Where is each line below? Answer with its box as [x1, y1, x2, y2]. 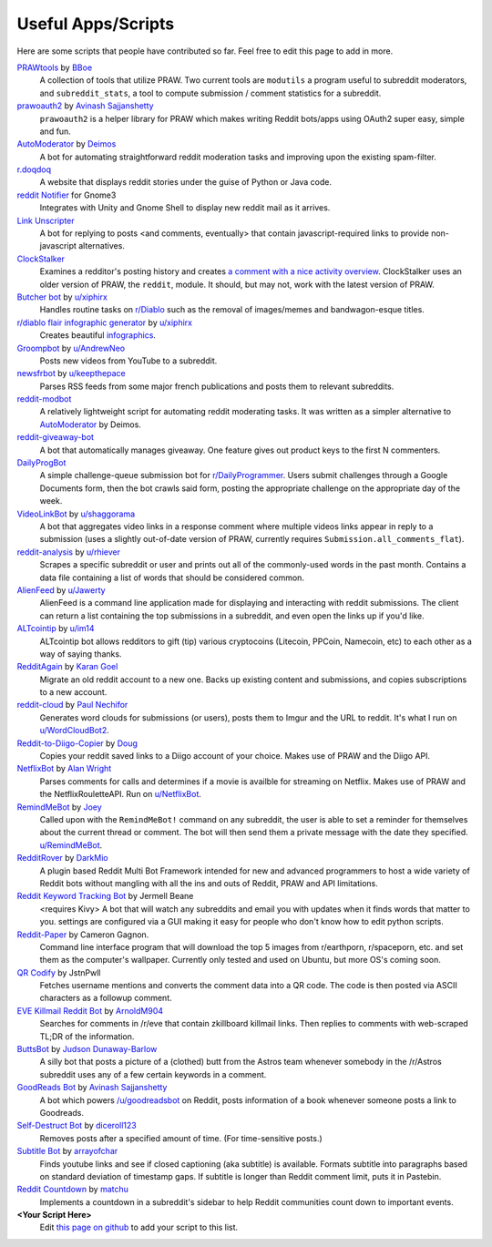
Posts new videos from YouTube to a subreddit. [39, 355, 218, 366]
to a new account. [39, 687, 108, 698]
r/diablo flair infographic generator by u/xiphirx [16, 317, 193, 328]
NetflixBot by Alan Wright [16, 763, 112, 774]
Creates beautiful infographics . [39, 330, 157, 341]
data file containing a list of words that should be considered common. [39, 572, 305, 583]
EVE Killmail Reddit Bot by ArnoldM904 [16, 1005, 164, 1016]
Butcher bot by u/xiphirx [16, 291, 108, 302]
